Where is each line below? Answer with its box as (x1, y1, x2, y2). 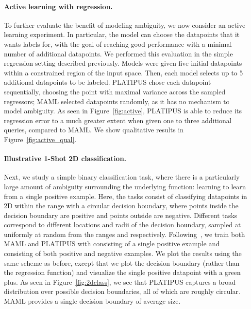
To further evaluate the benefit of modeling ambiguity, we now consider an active (4, 19, 246, 30)
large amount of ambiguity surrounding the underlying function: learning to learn (4, 181, 246, 191)
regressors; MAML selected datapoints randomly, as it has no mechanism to (4, 96, 230, 106)
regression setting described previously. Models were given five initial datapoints (4, 58, 242, 68)
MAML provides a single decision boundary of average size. (4, 296, 181, 306)
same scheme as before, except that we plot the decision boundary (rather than (4, 257, 240, 268)
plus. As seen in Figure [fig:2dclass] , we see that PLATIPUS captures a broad (4, 276, 236, 287)
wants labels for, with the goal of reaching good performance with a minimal (4, 38, 232, 49)
